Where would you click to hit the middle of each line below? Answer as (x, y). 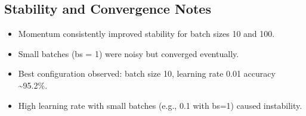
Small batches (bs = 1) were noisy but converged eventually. (129, 53)
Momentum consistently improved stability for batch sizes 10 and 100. (146, 34)
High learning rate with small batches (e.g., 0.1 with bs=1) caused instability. (160, 105)
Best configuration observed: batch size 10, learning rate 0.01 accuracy (147, 73)
